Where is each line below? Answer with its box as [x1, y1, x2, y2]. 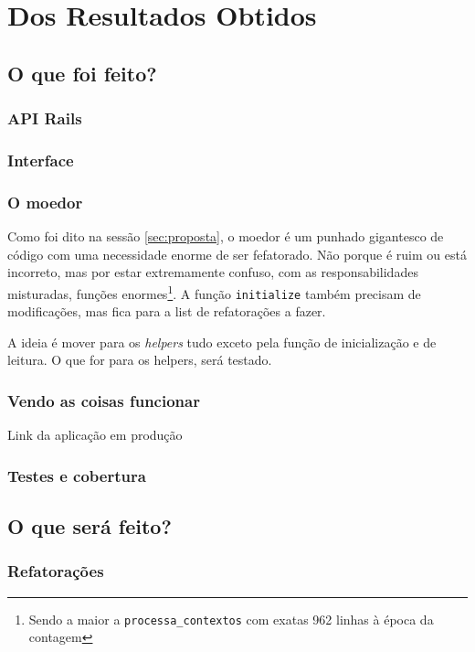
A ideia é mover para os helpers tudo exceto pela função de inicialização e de [7, 332, 437, 351]
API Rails [7, 107, 82, 130]
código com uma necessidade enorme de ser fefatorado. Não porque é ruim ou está [7, 244, 467, 263]
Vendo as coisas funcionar [7, 389, 200, 412]
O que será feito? [7, 511, 172, 540]
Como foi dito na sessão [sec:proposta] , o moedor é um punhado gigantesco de [7, 227, 444, 246]
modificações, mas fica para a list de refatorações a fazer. [7, 302, 326, 321]
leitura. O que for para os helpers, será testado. [7, 350, 272, 369]
